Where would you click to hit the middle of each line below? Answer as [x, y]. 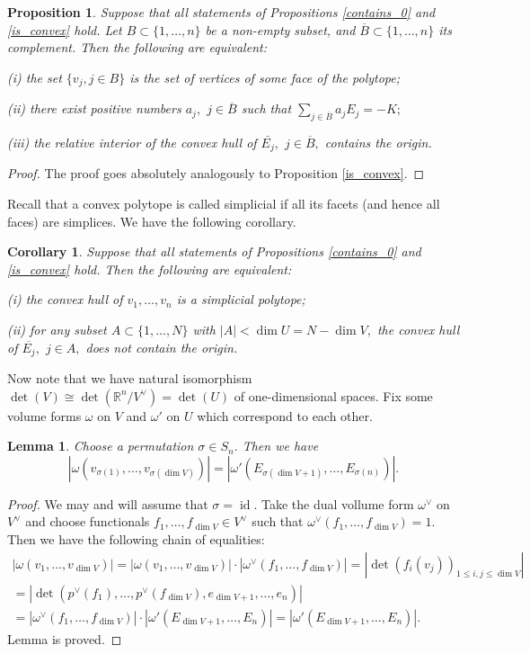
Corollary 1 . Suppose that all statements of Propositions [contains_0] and [214, 251]
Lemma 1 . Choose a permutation [101, 446]
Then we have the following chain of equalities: [136, 539]
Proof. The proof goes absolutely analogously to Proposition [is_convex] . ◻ [216, 173]
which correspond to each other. [285, 415]
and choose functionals [88, 521]
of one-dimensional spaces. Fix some [333, 395]
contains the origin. [378, 143]
